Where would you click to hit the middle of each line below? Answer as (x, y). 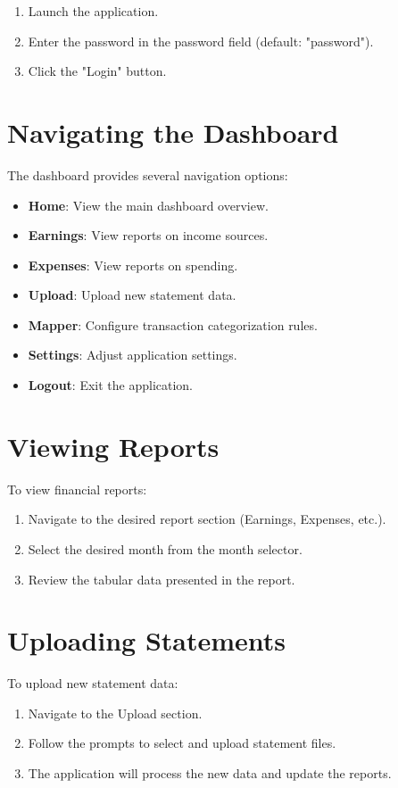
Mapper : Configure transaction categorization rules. (173, 324)
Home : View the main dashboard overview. (148, 205)
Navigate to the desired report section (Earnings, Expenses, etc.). (207, 519)
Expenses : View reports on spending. (133, 265)
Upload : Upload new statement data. (132, 295)
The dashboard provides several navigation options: (148, 174)
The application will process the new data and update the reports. (210, 773)
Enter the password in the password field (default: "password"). (201, 41)
